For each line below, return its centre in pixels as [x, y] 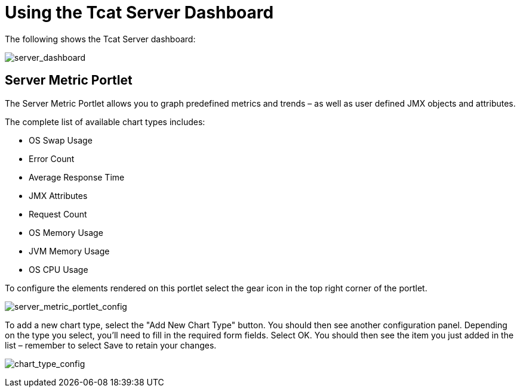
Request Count [58, 214]
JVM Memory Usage [69, 251]
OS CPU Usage [59, 269]
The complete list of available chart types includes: [105, 122]
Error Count [52, 158]
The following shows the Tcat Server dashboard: [100, 39]
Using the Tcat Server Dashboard [139, 13]
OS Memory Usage [66, 232]
